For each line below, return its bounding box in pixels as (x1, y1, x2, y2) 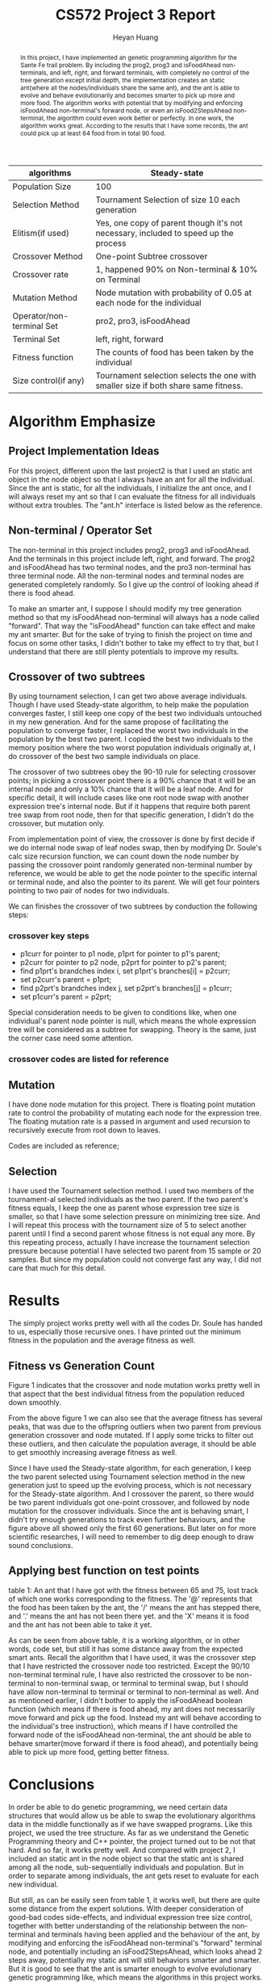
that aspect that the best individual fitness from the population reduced (8, 1389, 245, 1398)
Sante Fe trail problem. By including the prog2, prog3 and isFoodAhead (19, 61, 222, 70)
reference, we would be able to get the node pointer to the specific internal (8, 869, 258, 879)
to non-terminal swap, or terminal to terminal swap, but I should (37, 1678, 248, 1688)
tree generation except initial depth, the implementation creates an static (19, 75, 226, 84)
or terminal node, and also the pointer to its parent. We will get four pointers (8, 877, 261, 887)
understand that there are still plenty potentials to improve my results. (8, 647, 240, 656)
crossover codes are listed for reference (8, 1053, 169, 1065)
